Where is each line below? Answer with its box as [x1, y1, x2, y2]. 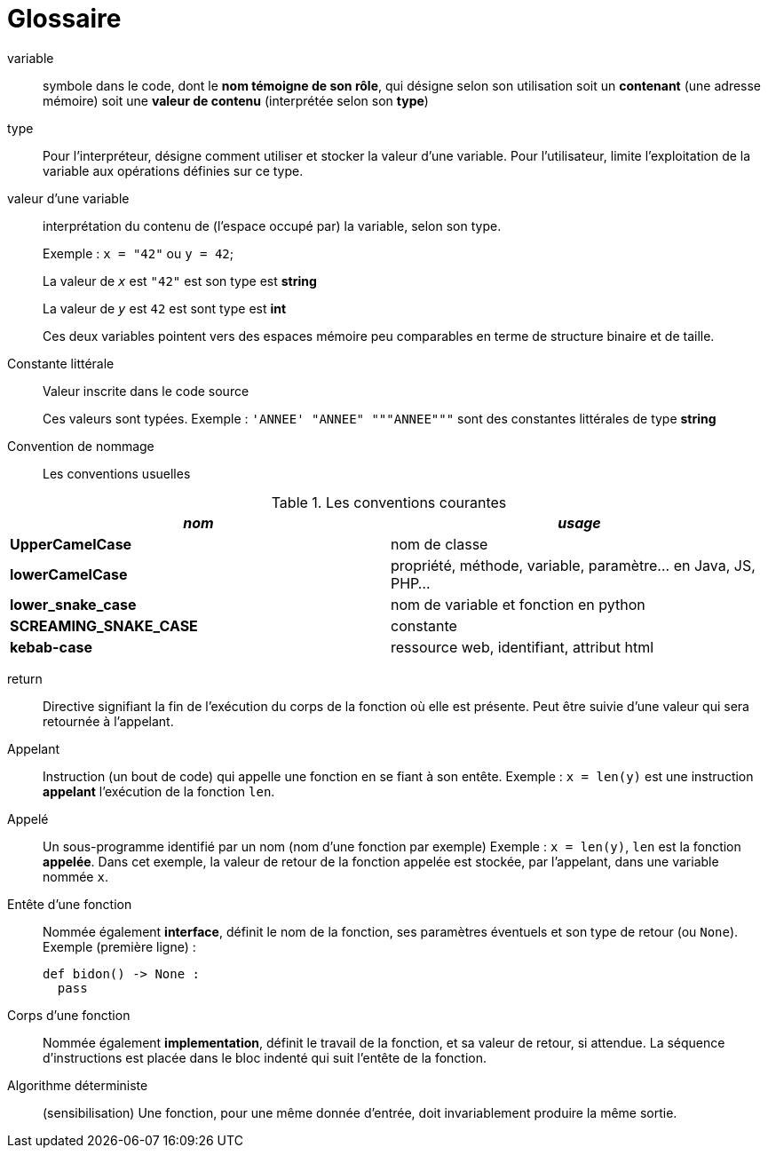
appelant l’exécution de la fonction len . [43, 783, 275, 799]
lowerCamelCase [10, 565, 128, 583]
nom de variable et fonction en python [391, 595, 645, 613]
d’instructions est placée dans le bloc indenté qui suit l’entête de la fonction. [43, 1049, 487, 1065]
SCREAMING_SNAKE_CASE [10, 616, 198, 635]
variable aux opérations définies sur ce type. [43, 162, 304, 178]
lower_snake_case [10, 595, 137, 613]
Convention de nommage [7, 438, 154, 454]
